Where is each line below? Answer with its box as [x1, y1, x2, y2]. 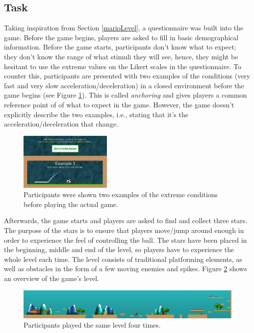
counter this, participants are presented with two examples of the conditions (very [4, 71, 251, 81]
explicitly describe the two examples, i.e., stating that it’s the [4, 109, 188, 119]
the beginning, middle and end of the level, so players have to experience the [4, 244, 234, 255]
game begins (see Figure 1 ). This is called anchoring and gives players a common [4, 90, 247, 100]
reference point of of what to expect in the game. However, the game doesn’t [4, 99, 234, 109]
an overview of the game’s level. [4, 273, 100, 283]
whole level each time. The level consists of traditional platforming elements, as [4, 254, 242, 264]
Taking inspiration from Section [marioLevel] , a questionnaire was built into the [4, 23, 244, 33]
